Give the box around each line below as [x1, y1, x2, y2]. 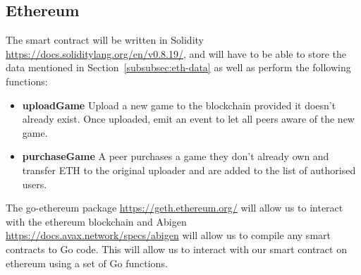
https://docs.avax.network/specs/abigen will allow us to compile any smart [6, 228, 331, 243]
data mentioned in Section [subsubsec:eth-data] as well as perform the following [6, 60, 351, 75]
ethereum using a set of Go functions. [6, 255, 168, 270]
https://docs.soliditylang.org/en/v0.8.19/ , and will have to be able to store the [6, 46, 347, 61]
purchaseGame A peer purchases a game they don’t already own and [22, 149, 329, 164]
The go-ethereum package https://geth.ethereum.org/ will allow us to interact [6, 200, 343, 215]
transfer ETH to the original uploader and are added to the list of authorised [22, 162, 356, 177]
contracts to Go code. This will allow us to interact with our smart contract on [6, 241, 347, 256]
